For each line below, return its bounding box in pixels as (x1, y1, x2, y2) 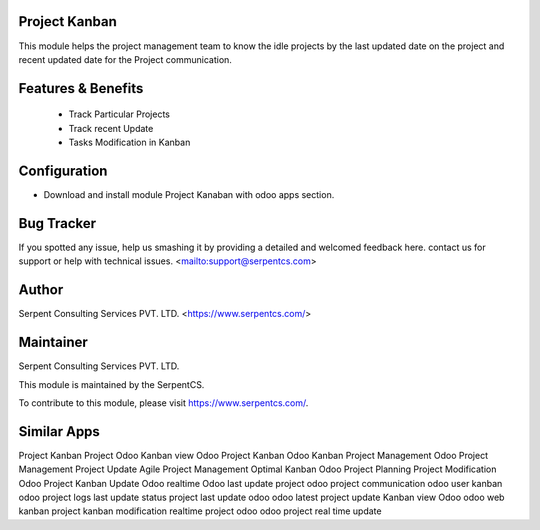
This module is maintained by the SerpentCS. (18, 378, 205, 390)
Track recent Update (68, 122, 154, 134)
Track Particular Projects (68, 108, 170, 120)
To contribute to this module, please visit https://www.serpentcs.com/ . (18, 396, 309, 409)
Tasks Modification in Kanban (68, 136, 191, 149)
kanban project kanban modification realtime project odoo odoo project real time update (18, 505, 382, 517)
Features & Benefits (18, 80, 144, 97)
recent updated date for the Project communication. (18, 53, 232, 65)
